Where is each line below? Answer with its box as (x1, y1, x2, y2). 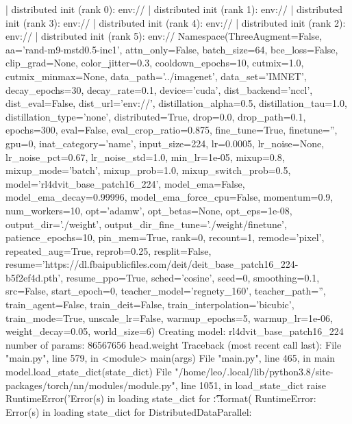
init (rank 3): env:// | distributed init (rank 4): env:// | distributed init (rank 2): (5, 15, 346, 29)
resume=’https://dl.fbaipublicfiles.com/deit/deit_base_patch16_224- (5, 257, 299, 271)
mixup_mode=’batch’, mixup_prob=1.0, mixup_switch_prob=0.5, (5, 163, 291, 177)
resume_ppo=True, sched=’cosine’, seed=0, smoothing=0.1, (66, 270, 320, 284)
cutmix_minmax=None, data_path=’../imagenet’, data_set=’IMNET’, (5, 68, 307, 83)
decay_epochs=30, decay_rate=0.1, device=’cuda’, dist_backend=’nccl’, (5, 82, 313, 97)
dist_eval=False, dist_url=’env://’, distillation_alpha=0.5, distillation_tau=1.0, (5, 96, 347, 110)
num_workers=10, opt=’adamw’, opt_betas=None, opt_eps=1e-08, (5, 203, 292, 217)
